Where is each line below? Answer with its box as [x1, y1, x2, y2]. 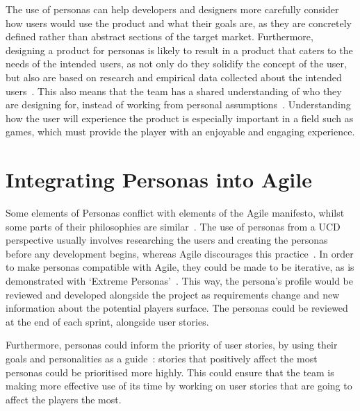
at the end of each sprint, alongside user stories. [6, 314, 209, 328]
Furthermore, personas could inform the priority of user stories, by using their [6, 337, 338, 352]
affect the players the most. [6, 392, 122, 406]
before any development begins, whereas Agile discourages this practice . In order [6, 246, 354, 260]
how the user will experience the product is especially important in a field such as [6, 110, 354, 125]
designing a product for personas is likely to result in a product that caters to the [6, 42, 353, 57]
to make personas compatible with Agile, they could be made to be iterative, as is [6, 260, 354, 274]
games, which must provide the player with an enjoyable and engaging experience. [6, 124, 355, 139]
